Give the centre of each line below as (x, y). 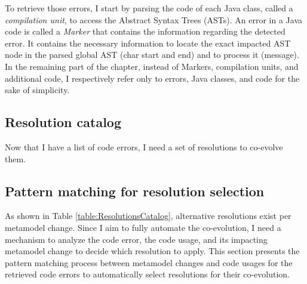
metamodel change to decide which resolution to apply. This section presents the (152, 251)
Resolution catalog (63, 122)
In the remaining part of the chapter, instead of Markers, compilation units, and (152, 66)
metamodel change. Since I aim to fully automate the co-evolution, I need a (143, 227)
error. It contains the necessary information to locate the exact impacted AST (148, 43)
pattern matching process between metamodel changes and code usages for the (149, 262)
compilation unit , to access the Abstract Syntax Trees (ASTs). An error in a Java (154, 19)
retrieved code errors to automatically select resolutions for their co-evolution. (147, 274)
